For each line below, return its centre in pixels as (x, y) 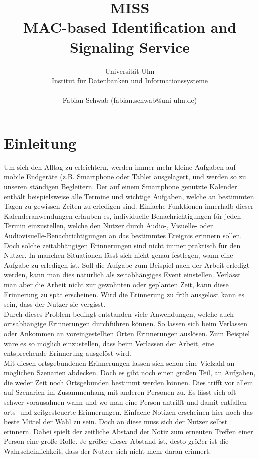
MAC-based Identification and (130, 27)
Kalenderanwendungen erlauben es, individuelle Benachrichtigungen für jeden (123, 216)
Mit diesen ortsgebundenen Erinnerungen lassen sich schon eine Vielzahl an (119, 362)
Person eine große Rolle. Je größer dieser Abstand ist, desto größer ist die (116, 441)
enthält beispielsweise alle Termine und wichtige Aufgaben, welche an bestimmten (129, 196)
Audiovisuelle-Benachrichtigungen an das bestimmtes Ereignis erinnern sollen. (123, 235)
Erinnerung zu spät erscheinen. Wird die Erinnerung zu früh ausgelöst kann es (124, 294)
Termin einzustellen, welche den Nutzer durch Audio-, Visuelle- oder (109, 226)
